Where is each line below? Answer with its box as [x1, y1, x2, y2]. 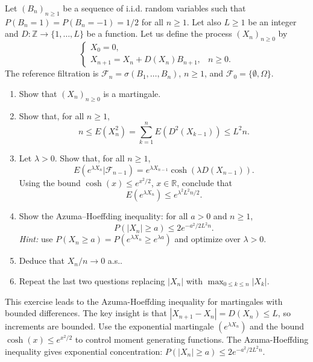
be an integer [248, 15, 297, 28]
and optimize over [174, 232, 241, 245]
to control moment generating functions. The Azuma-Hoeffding [75, 333, 309, 346]
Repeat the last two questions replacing [19, 274, 165, 287]
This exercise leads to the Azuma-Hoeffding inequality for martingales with [5, 295, 283, 307]
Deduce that [19, 254, 65, 267]
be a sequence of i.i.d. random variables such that [63, 2, 246, 14]
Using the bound [19, 176, 81, 189]
